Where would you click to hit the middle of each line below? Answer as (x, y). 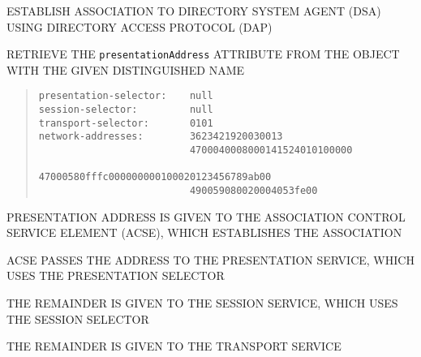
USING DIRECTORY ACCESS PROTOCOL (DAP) (140, 26)
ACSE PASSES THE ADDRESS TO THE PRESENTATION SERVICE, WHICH (210, 259)
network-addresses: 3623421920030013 (161, 137)
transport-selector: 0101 (126, 123)
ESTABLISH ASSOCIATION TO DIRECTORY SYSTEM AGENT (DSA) (194, 11)
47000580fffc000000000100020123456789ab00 (155, 177)
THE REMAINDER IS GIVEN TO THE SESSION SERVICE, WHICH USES (202, 303)
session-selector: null (126, 110)
